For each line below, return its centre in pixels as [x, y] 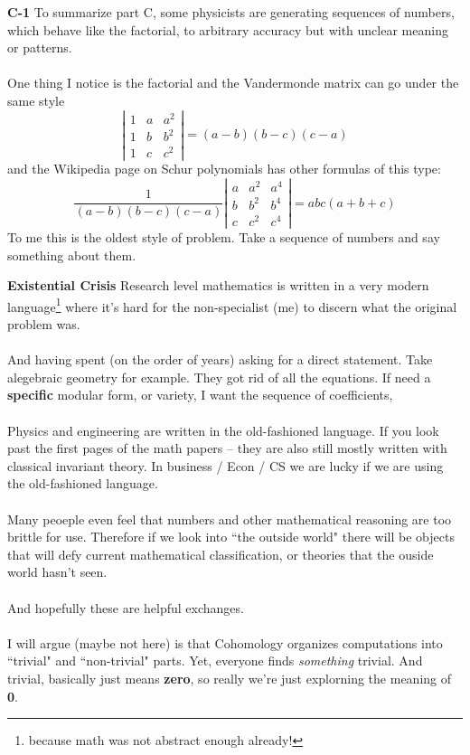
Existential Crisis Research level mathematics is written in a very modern [218, 285]
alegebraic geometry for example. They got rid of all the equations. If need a [219, 377]
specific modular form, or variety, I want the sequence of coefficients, [200, 395]
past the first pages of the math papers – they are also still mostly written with [227, 448]
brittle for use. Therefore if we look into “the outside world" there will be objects [231, 537]
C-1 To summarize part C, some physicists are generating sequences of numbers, [231, 12]
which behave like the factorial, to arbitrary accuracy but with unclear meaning [228, 29]
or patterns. [40, 47]
